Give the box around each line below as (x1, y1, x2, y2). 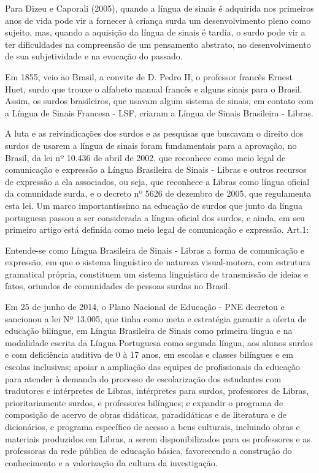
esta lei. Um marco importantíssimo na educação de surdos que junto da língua (5, 199, 303, 211)
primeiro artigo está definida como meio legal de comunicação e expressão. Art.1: (5, 223, 309, 236)
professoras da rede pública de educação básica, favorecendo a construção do (5, 444, 292, 457)
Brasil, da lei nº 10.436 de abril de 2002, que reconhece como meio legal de (5, 151, 286, 164)
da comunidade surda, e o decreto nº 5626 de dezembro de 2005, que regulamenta (5, 187, 312, 200)
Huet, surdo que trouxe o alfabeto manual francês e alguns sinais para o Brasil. (5, 82, 302, 95)
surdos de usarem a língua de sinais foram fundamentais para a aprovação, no (5, 138, 297, 151)
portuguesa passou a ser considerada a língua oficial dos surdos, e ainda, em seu (5, 211, 305, 224)
